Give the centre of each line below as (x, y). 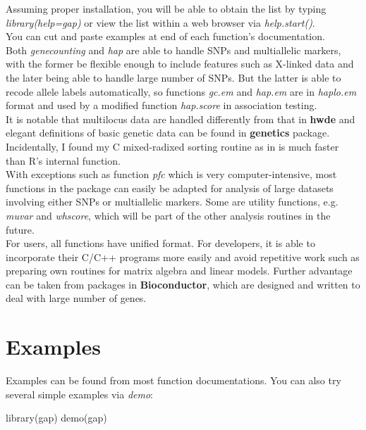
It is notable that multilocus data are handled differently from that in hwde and (181, 119)
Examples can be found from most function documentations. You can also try (173, 380)
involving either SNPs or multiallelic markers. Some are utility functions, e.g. (172, 202)
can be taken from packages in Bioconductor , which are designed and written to (183, 284)
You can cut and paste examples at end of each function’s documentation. (165, 36)
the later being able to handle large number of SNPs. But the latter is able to (173, 77)
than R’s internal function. (63, 160)
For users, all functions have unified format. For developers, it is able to (160, 243)
